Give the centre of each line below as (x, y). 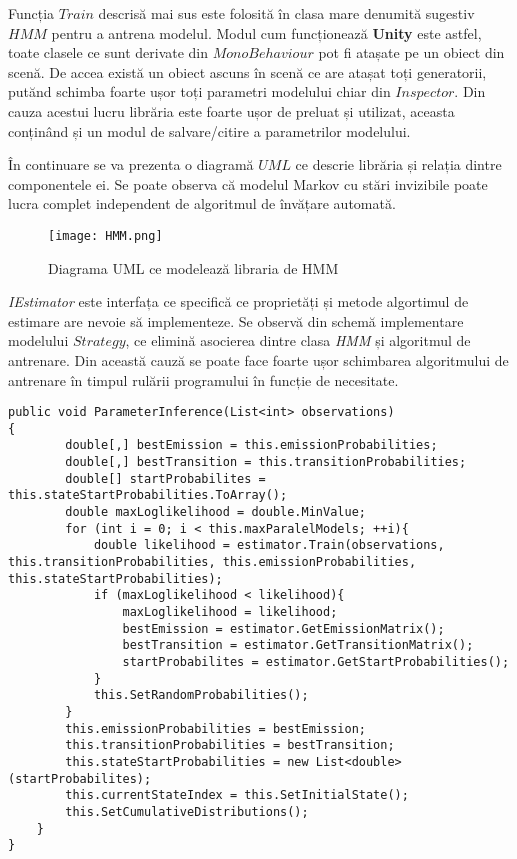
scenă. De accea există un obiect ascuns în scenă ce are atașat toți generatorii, (247, 71)
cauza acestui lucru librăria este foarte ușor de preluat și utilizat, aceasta (231, 110)
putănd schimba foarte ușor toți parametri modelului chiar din (199, 91)
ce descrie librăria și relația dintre (398, 164)
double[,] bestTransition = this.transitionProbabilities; (266, 462)
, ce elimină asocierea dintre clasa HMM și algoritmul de (298, 340)
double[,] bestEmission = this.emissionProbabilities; (251, 445)
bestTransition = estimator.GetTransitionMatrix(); (298, 645)
